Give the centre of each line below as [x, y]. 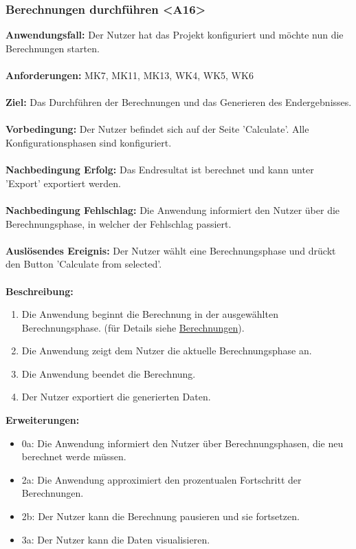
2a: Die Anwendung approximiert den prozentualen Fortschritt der [162, 479]
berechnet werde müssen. [74, 456]
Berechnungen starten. [53, 48]
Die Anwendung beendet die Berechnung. [109, 373]
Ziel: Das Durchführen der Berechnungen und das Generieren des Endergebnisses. [179, 102]
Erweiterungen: [43, 420]
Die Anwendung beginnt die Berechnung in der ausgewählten [150, 314]
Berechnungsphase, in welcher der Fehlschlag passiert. [119, 223]
